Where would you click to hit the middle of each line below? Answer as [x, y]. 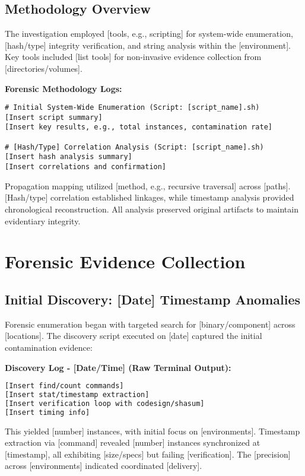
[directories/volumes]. [44, 68]
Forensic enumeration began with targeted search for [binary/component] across [150, 324]
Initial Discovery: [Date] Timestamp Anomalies [152, 299]
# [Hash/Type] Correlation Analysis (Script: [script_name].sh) [134, 147]
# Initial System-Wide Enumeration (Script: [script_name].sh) [132, 108]
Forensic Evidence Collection [125, 261]
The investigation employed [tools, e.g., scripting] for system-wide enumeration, [149, 34]
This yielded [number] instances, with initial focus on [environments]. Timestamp [152, 431]
